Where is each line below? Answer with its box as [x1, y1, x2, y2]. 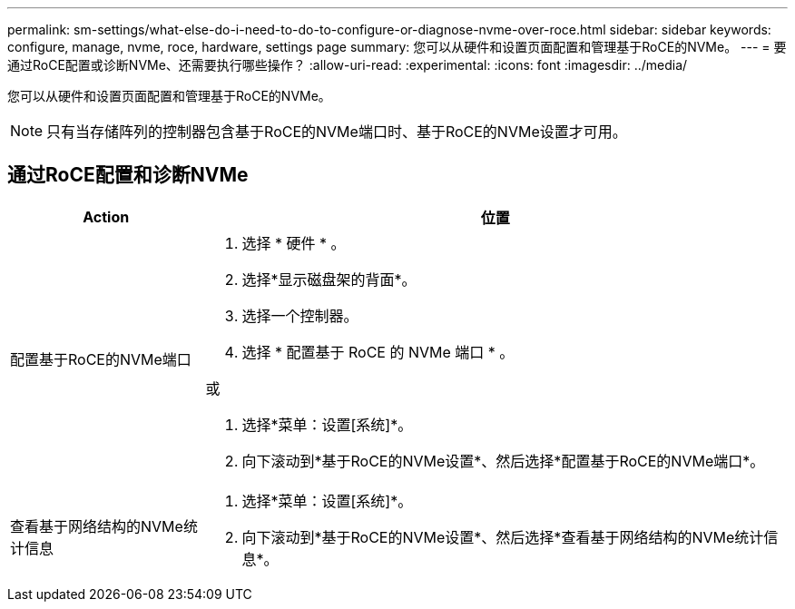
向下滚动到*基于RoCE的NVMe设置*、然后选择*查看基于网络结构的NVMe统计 [241, 527, 764, 546]
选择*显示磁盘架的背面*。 [241, 270, 417, 289]
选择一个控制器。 [241, 306, 358, 325]
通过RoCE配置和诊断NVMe [7, 163, 249, 187]
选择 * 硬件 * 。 [241, 233, 346, 252]
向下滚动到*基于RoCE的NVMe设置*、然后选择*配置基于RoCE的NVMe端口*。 [241, 451, 765, 470]
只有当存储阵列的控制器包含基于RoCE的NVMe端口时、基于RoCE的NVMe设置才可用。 [46, 123, 627, 141]
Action [83, 207, 130, 226]
